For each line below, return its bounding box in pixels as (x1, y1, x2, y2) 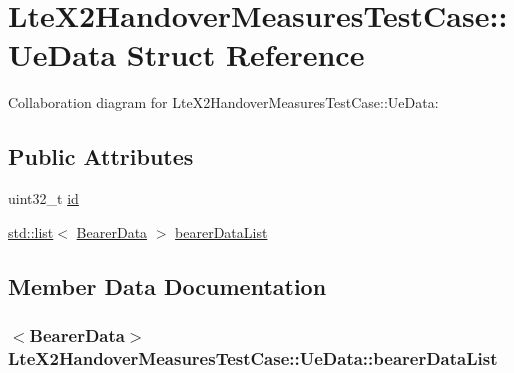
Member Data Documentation (8, 270, 327, 301)
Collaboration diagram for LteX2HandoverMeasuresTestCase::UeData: (8, 92, 439, 113)
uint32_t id (8, 188, 79, 209)
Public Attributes (8, 141, 194, 172)
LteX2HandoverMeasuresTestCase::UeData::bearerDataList (8, 345, 498, 370)
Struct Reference (126, 34, 365, 75)
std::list (8, 221, 54, 242)
